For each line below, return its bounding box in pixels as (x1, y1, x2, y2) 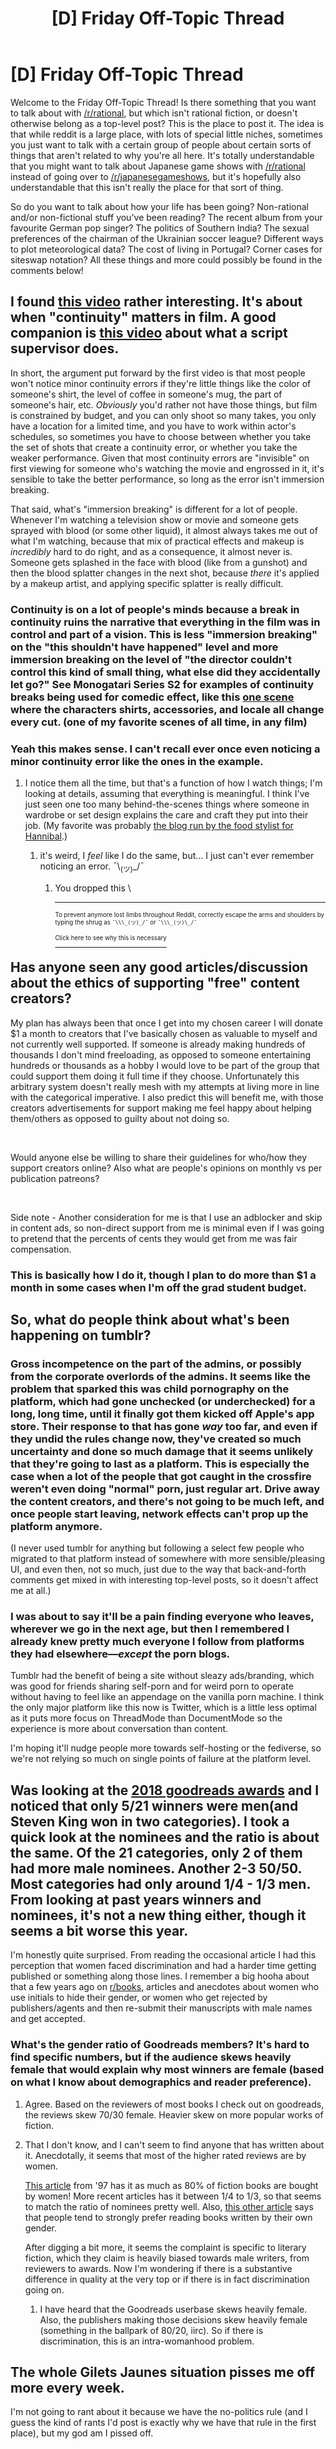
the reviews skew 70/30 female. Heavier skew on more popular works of (24, 2108, 324, 2121)
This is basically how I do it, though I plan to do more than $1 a (10, 1268, 317, 1282)
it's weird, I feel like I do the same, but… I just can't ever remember (39, 849, 315, 861)
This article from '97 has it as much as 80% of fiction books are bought (24, 2179, 319, 2191)
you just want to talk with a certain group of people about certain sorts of (10, 138, 312, 151)
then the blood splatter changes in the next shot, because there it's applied (10, 567, 320, 579)
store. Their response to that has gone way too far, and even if (10, 1419, 318, 1433)
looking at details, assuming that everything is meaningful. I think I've (24, 787, 310, 799)
